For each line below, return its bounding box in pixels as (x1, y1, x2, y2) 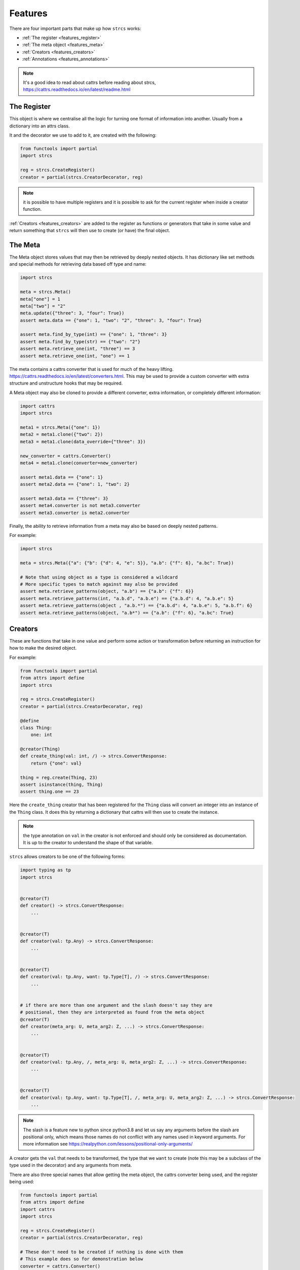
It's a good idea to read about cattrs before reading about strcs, (23, 79, 156, 85)
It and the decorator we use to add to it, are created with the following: (9, 132, 157, 138)
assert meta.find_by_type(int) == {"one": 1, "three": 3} (20, 332, 167, 337)
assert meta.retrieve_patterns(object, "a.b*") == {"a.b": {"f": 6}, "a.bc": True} (20, 610, 234, 616)
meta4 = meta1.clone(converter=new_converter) (20, 460, 138, 466)
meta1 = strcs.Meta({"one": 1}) (20, 424, 101, 430)
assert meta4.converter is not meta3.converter (20, 503, 140, 509)
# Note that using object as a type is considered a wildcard (20, 574, 178, 580)
